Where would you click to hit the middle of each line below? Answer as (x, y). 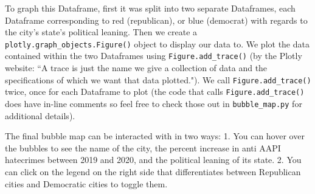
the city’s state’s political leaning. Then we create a (101, 32)
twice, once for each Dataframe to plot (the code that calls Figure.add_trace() (155, 92)
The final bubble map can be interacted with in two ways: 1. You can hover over (155, 136)
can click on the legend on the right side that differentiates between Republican (153, 172)
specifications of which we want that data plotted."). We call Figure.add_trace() (158, 79)
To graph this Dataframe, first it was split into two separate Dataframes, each (150, 8)
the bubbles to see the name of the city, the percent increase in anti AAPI (143, 147)
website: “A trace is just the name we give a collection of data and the (136, 68)
